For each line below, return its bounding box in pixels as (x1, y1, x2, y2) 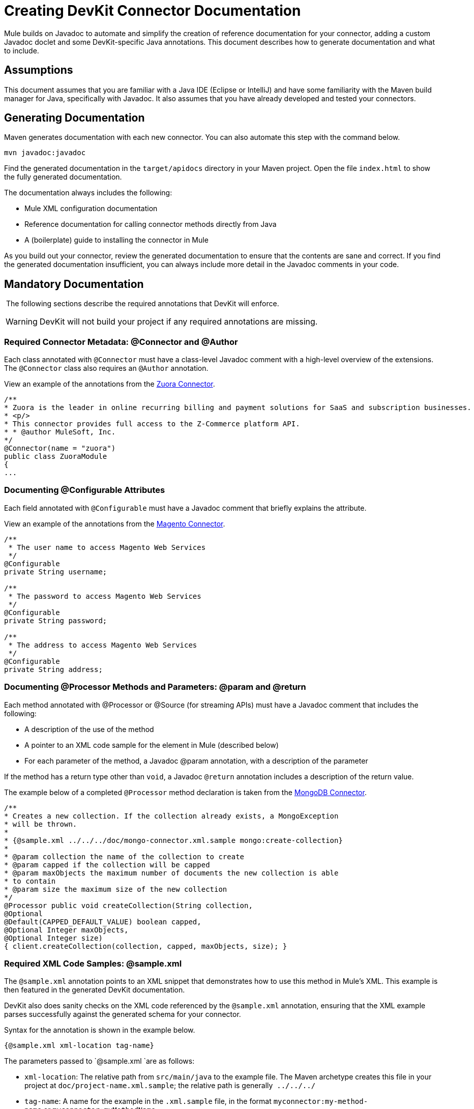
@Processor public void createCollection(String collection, (4, 901, 253, 910)
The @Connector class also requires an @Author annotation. (4, 364, 209, 373)
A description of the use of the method (24, 724, 154, 734)
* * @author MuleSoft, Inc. (4, 428, 116, 436)
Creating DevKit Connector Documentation (4, 2, 301, 19)
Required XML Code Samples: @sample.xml (4, 958, 182, 969)
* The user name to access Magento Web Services (8, 543, 206, 551)
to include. (4, 46, 39, 55)
